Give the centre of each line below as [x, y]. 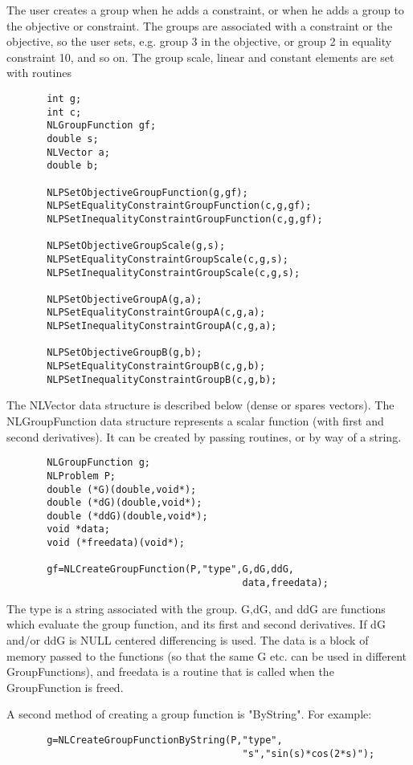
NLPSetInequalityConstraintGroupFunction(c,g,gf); [185, 219]
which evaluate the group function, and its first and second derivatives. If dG [196, 624]
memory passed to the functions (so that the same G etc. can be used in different [206, 655]
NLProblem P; [82, 476]
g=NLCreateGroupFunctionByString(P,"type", [165, 740]
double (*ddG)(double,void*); [127, 516]
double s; [73, 138]
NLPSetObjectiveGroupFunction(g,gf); [147, 192]
